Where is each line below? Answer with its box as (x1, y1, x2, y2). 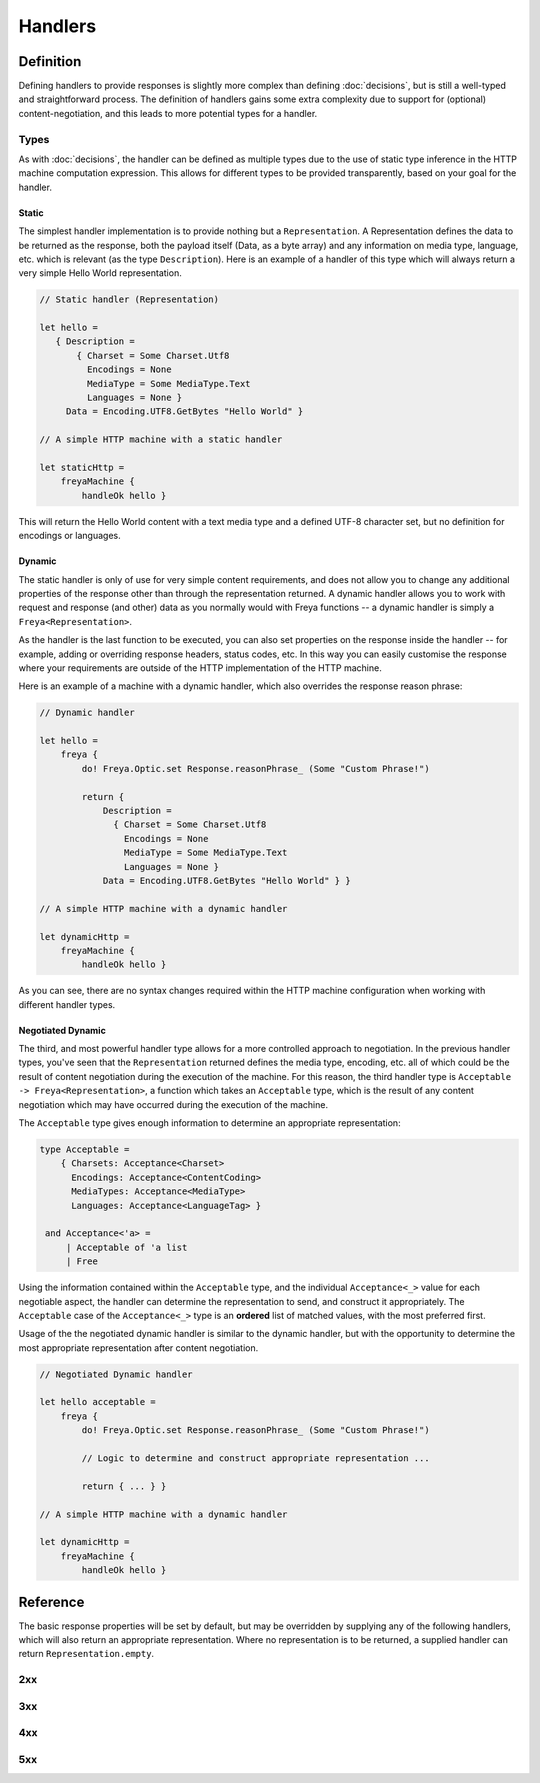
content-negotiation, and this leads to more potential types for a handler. (18, 107, 318, 119)
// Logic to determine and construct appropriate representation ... (81, 1453, 430, 1464)
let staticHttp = (39, 462, 125, 473)
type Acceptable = (39, 1144, 130, 1155)
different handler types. (18, 998, 116, 1010)
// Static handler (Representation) (39, 294, 220, 305)
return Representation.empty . (18, 1648, 155, 1660)
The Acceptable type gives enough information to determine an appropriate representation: (18, 1117, 401, 1129)
